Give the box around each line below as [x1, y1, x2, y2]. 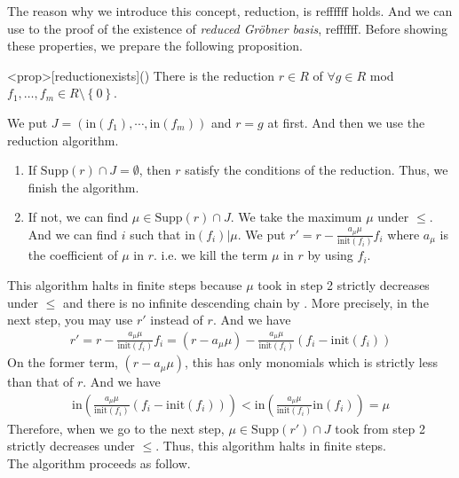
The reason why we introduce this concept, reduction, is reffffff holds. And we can [7, 2, 453, 20]
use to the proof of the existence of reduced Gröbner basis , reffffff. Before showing [7, 19, 448, 37]
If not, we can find [28, 208, 129, 226]
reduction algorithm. [7, 130, 119, 149]
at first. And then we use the [267, 113, 425, 131]
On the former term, [7, 353, 118, 372]
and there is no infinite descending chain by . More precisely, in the [63, 293, 429, 311]
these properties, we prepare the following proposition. [7, 36, 303, 55]
